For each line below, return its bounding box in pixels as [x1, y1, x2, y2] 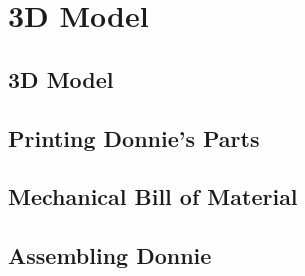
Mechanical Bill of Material [8, 181, 298, 212]
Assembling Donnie [8, 240, 212, 271]
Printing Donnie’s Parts [8, 122, 260, 153]
